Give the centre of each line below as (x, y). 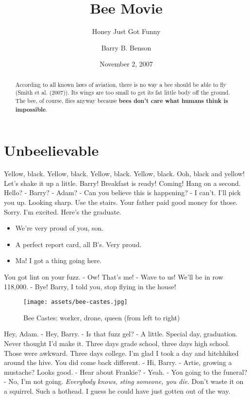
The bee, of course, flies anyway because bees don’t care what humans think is (122, 101)
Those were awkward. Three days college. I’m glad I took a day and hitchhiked (121, 353)
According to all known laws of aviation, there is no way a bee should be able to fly (121, 84)
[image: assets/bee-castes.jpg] (75, 302)
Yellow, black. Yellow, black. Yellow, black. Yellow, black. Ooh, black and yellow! (124, 174)
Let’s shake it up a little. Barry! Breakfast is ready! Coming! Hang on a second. (122, 183)
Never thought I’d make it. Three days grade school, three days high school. (117, 343)
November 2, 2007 (126, 64)
